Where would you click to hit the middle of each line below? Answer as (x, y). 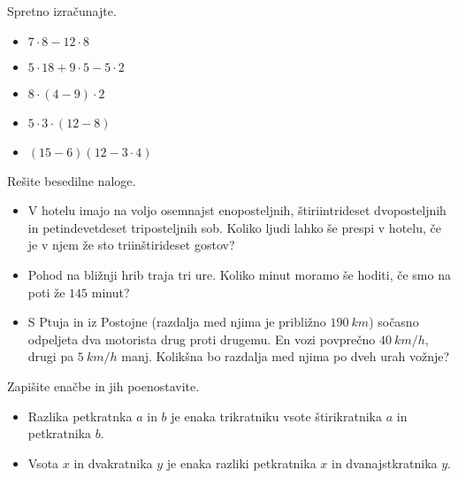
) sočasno (394, 322)
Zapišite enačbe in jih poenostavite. (103, 385)
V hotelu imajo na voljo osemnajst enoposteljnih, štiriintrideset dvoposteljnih (237, 210)
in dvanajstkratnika (385, 463)
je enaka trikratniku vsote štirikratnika (276, 416)
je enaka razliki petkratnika (241, 463)
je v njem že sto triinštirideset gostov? (131, 245)
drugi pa (51, 356)
